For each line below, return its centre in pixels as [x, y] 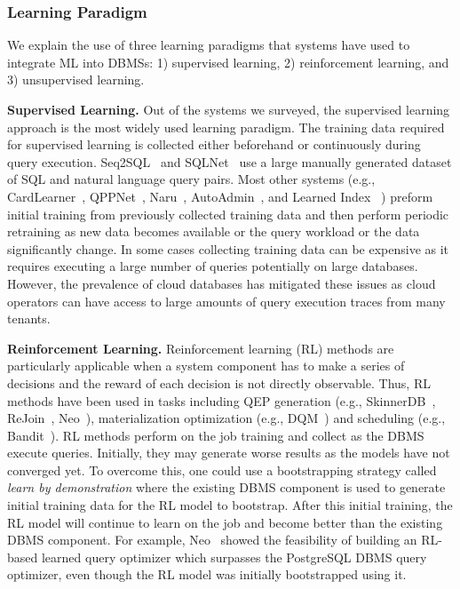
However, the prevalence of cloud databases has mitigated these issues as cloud [222, 283]
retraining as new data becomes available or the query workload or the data [214, 231]
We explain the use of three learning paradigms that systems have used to [209, 45]
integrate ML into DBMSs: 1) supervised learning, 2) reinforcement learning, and [228, 62]
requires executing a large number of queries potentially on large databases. [213, 266]
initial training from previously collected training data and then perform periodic [228, 214]
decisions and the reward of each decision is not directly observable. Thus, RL [219, 382]
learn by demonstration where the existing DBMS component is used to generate [226, 487]
